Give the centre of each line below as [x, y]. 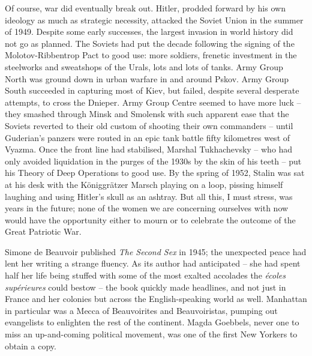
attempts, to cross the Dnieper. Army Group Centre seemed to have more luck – [153, 102]
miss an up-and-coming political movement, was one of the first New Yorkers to [151, 334]
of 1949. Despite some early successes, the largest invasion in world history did [149, 32]
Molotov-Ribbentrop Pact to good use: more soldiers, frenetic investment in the [151, 55]
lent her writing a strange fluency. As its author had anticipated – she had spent [153, 263]
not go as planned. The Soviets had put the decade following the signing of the [150, 43]
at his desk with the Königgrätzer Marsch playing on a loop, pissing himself [144, 184]
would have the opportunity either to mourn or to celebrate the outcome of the [150, 219]
